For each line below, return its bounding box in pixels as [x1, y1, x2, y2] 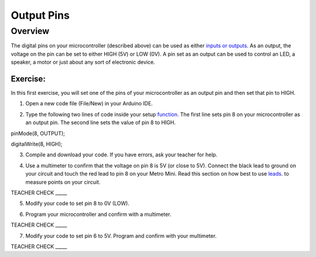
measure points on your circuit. [25, 179, 101, 186]
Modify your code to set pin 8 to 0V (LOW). [25, 200, 130, 207]
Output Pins [11, 9, 70, 22]
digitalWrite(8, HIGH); [11, 141, 63, 148]
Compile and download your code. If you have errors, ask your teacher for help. [25, 151, 218, 158]
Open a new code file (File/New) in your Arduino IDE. [25, 100, 153, 107]
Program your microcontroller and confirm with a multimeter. [25, 211, 172, 218]
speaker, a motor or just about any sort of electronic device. [11, 59, 155, 66]
